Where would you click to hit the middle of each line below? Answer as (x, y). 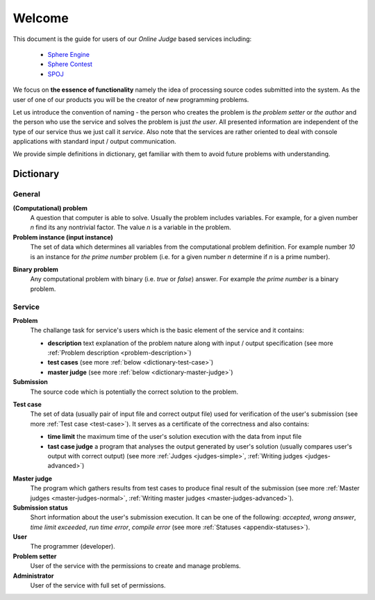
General (27, 194)
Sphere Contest (70, 64)
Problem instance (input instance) (63, 237)
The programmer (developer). (73, 547)
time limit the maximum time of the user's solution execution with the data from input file (175, 437)
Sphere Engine (69, 54)
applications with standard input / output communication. (94, 142)
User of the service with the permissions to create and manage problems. (135, 566)
